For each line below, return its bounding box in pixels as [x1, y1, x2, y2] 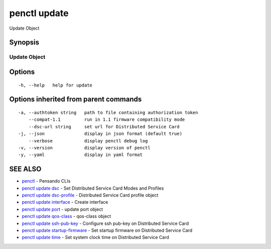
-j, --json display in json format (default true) [18, 131, 183, 137]
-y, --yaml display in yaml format [18, 152, 143, 158]
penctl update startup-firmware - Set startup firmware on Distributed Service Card [22, 227, 193, 233]
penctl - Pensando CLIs [22, 178, 71, 184]
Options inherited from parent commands [9, 95, 142, 104]
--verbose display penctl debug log [28, 138, 148, 143]
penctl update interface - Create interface [22, 199, 108, 205]
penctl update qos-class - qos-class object [22, 213, 111, 219]
